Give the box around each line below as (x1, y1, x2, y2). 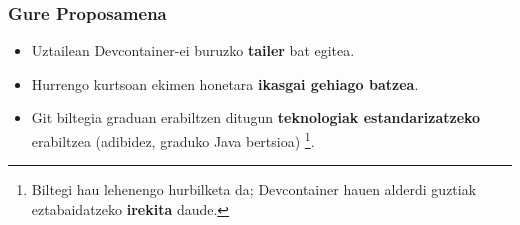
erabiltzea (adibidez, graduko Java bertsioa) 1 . (31, 128, 315, 151)
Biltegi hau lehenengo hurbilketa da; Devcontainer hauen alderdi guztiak (31, 179, 477, 200)
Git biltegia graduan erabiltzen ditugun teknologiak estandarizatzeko (31, 107, 481, 128)
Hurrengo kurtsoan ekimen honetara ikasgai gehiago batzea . (31, 73, 419, 94)
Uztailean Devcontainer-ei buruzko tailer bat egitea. (31, 40, 355, 61)
